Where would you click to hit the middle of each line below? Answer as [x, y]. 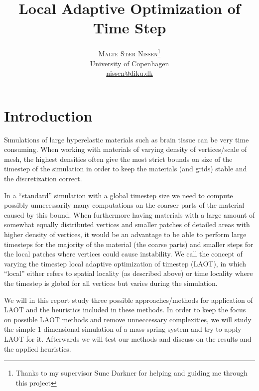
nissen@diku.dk [129, 73]
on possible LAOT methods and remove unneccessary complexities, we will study [128, 319]
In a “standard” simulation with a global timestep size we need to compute [119, 195]
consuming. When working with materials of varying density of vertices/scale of [126, 149]
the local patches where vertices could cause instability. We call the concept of [123, 254]
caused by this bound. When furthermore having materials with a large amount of [129, 214]
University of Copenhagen [129, 63]
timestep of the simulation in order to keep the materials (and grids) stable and [126, 169]
